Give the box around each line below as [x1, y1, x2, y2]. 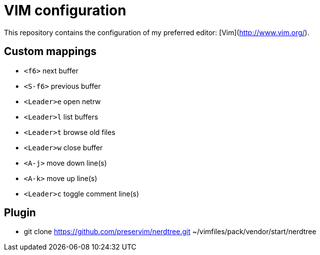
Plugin [4, 206, 36, 219]
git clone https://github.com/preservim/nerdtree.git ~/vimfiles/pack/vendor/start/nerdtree [24, 227, 317, 236]
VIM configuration [4, 2, 127, 19]
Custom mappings [4, 45, 97, 58]
